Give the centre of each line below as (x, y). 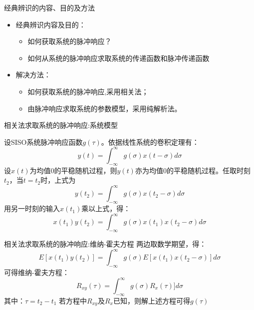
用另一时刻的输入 (32, 208)
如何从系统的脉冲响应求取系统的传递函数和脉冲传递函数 (119, 58)
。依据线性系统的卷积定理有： (150, 142)
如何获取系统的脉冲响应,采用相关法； (88, 91)
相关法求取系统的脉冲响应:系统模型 (61, 125)
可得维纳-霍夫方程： (37, 272)
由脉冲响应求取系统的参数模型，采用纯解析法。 (105, 108)
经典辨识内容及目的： (51, 24)
